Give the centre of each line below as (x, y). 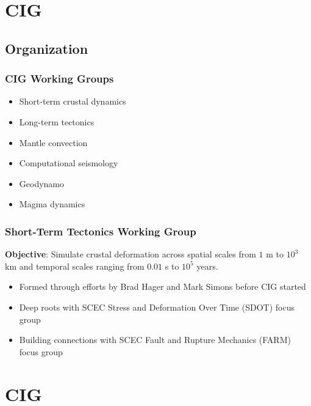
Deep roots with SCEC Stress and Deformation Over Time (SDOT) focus (157, 307)
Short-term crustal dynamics (73, 101)
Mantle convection (53, 142)
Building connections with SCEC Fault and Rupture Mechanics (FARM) (155, 340)
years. (207, 266)
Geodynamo (42, 183)
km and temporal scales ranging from (75, 266)
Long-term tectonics (57, 121)
